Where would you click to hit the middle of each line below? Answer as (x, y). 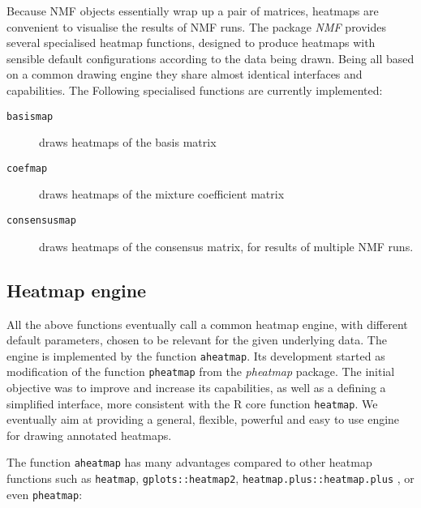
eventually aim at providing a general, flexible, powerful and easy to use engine (203, 419)
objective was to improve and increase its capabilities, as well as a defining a (196, 388)
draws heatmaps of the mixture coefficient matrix (162, 194)
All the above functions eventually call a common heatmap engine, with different (207, 324)
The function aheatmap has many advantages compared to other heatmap (189, 462)
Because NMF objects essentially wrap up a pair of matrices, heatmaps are (193, 11)
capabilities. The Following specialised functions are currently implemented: (195, 90)
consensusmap (41, 221)
